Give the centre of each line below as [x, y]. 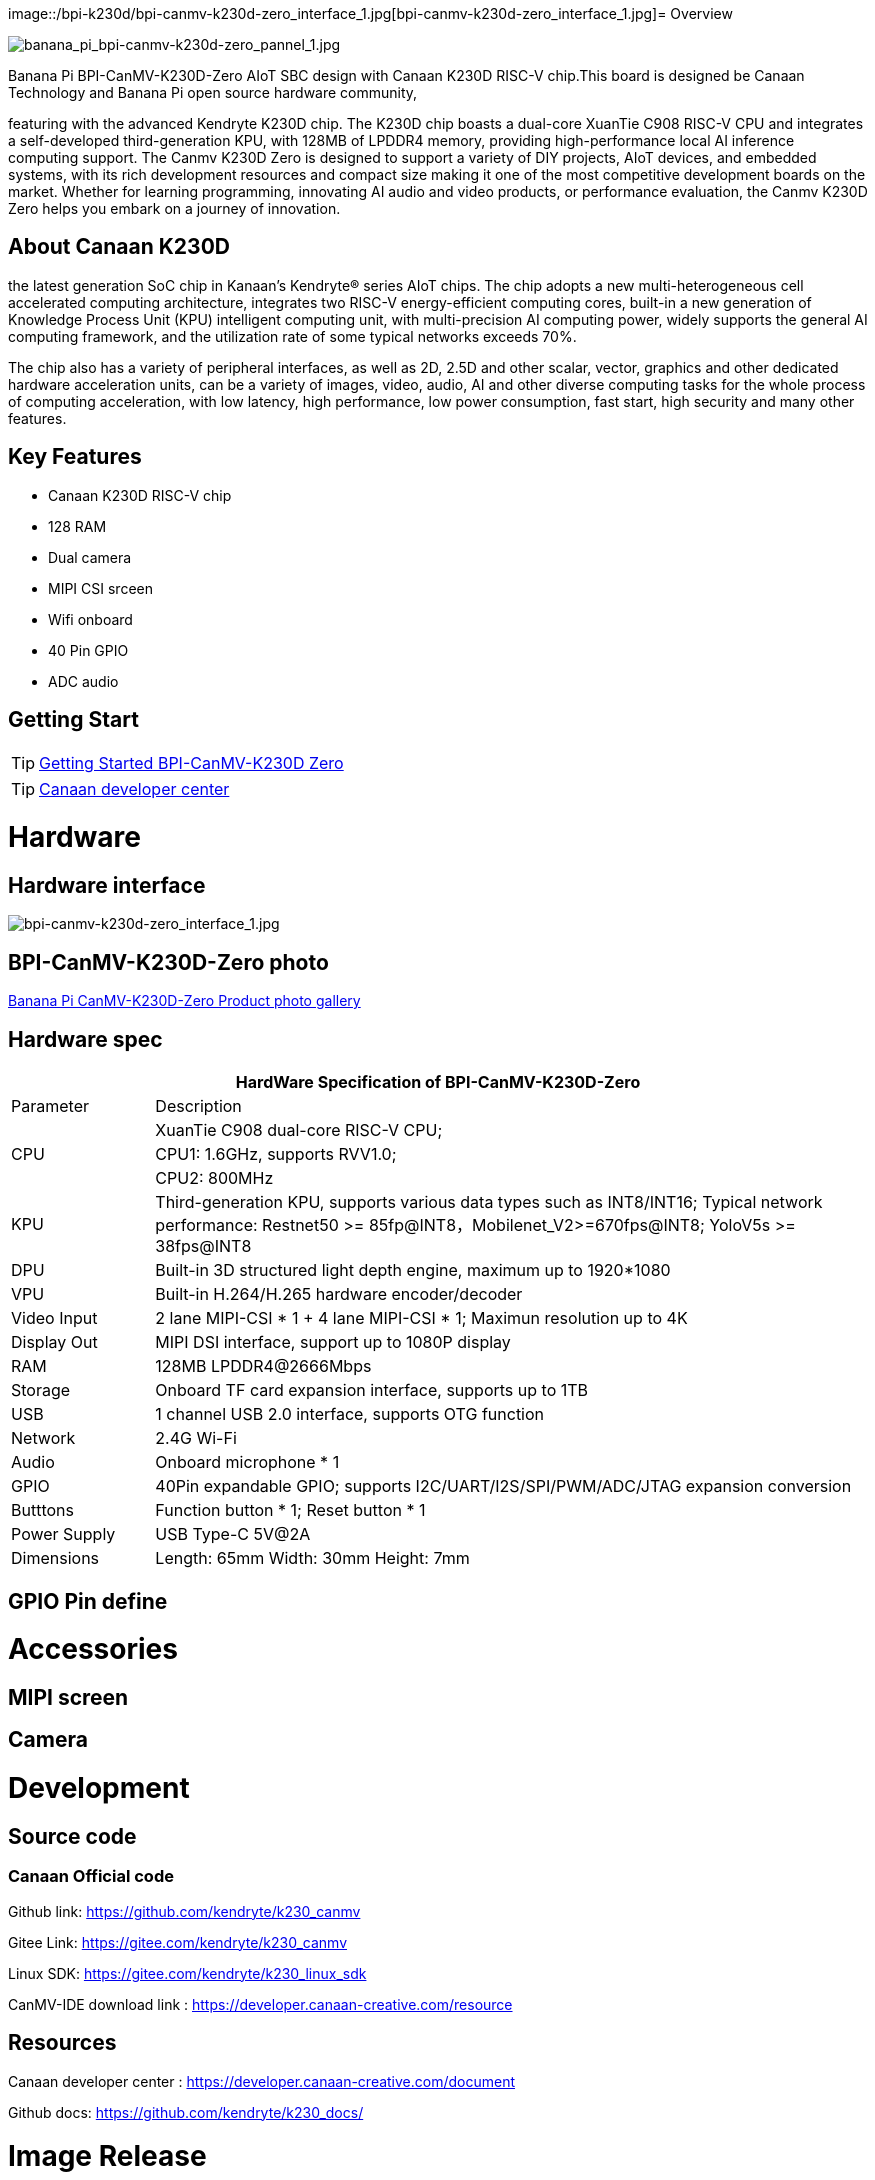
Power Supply [63, 1534]
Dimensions [55, 1558]
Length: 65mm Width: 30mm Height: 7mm [312, 1558]
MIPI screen [68, 1698]
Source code [72, 1836]
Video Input [54, 1318]
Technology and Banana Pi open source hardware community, [213, 92]
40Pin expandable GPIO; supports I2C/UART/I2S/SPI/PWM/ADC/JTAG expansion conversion [503, 1486]
